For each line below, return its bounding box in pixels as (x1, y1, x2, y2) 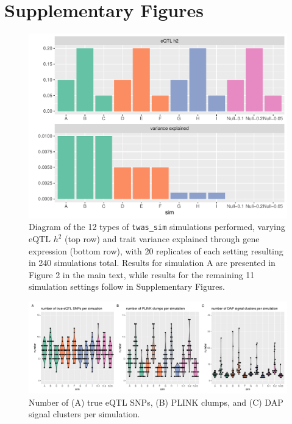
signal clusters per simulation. (29, 408, 140, 420)
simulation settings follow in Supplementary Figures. (29, 280, 225, 293)
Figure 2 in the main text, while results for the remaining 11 (29, 268, 255, 281)
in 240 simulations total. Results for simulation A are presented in (29, 256, 276, 269)
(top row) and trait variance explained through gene (65, 232, 260, 245)
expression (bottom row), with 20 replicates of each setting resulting (29, 244, 283, 257)
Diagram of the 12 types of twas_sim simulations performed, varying (29, 220, 285, 233)
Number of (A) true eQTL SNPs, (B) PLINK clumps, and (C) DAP (29, 395, 283, 408)
